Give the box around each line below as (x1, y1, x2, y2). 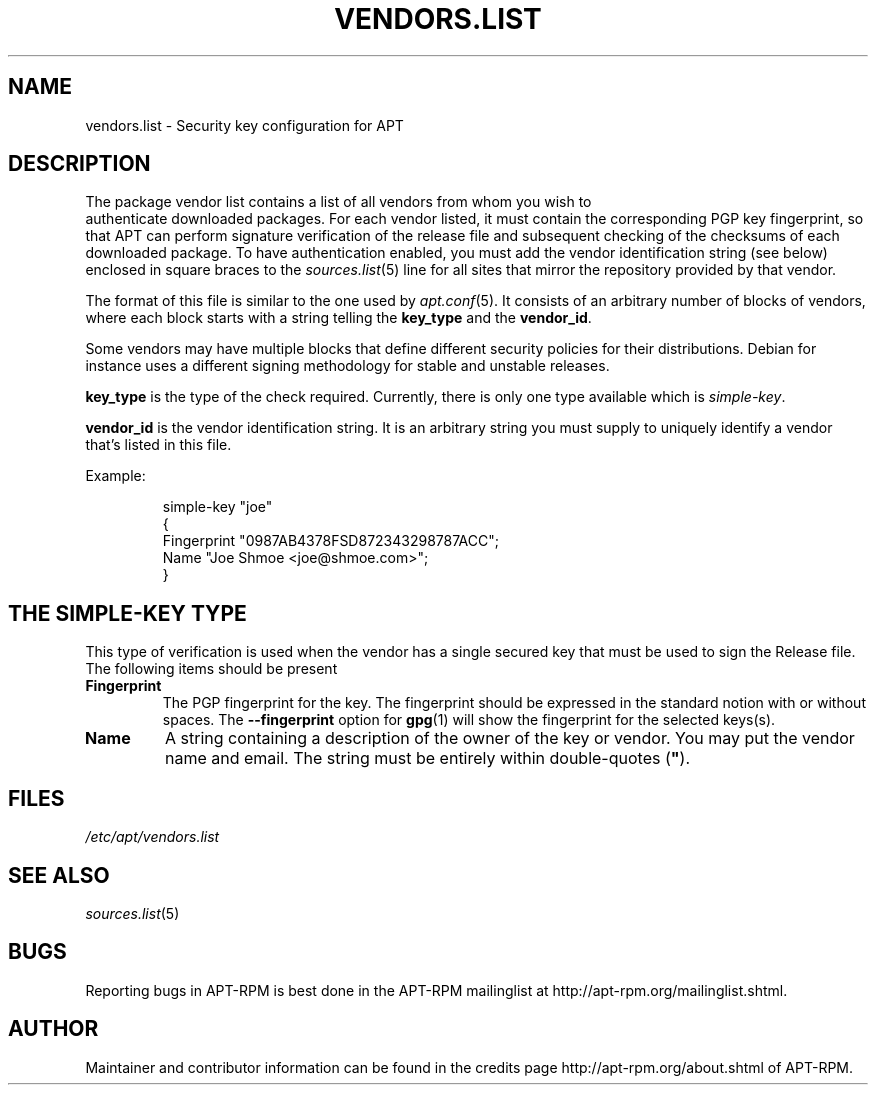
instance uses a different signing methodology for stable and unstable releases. (85, 357, 610, 375)
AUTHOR (8, 1016, 99, 1042)
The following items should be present (85, 660, 338, 678)
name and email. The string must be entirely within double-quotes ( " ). (165, 748, 691, 769)
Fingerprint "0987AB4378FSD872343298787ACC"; (162, 532, 499, 550)
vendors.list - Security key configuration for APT (85, 116, 404, 134)
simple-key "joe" (162, 498, 273, 516)
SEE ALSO (8, 862, 110, 888)
